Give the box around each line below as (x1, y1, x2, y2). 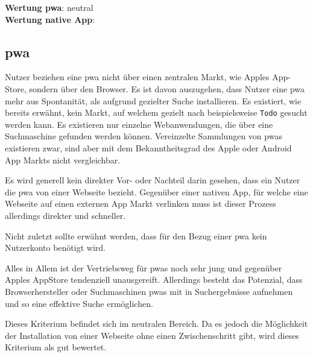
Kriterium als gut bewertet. (5, 341, 107, 353)
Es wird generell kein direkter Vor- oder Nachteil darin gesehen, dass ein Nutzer (5, 174, 300, 186)
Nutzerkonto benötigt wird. (5, 241, 106, 254)
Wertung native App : (5, 13, 95, 25)
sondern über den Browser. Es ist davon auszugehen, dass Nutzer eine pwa (29, 82, 305, 95)
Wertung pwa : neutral (5, 1, 93, 13)
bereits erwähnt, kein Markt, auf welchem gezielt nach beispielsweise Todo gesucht (5, 106, 308, 119)
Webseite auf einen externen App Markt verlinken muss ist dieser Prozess (5, 197, 276, 210)
